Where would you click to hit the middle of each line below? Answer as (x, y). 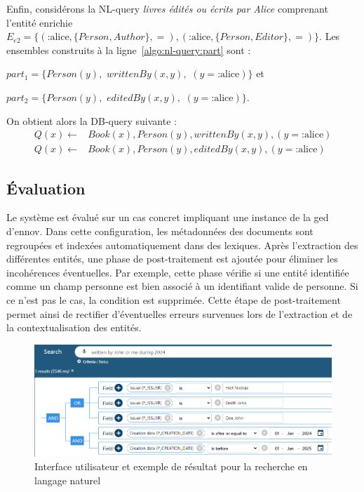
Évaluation (46, 188)
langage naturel (68, 480)
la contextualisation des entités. (74, 327)
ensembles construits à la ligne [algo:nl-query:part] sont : (129, 49)
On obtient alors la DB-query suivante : (92, 120)
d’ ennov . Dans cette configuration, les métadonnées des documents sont (160, 231)
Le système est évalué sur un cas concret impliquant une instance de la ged (168, 217)
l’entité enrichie (40, 22)
